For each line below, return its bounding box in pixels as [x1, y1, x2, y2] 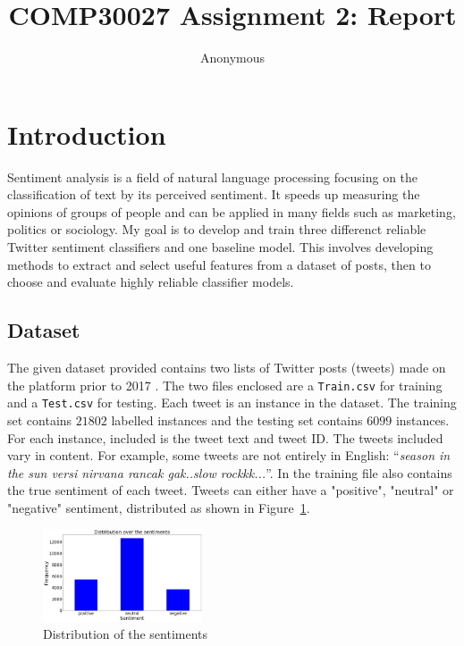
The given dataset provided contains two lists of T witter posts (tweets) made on [7, 358, 446, 377]
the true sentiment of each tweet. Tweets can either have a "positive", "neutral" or [7, 481, 454, 499]
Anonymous [199, 48, 266, 67]
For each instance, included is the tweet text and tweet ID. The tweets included [7, 428, 443, 447]
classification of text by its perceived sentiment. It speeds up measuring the [7, 185, 420, 204]
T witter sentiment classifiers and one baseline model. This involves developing [7, 238, 434, 256]
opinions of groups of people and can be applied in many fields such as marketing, [7, 202, 456, 221]
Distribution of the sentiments [43, 625, 208, 643]
